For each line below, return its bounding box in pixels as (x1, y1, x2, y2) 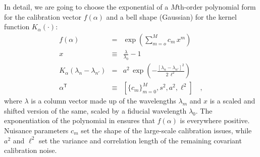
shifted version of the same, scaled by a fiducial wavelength (4, 105, 187, 116)
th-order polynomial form (177, 2, 256, 12)
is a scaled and (210, 95, 255, 106)
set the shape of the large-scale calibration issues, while (81, 125, 252, 135)
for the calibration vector (4, 11, 81, 22)
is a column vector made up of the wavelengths (31, 95, 176, 106)
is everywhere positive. (180, 115, 250, 126)
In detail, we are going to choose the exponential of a (4, 2, 169, 12)
